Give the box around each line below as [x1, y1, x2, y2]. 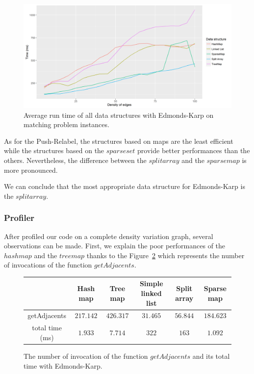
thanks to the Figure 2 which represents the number [86, 250, 245, 260]
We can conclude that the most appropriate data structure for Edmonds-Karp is [4, 181, 245, 191]
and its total [192, 351, 230, 361]
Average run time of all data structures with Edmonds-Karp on [24, 109, 214, 120]
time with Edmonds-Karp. [24, 360, 102, 371]
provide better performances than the [137, 145, 250, 156]
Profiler [4, 212, 35, 224]
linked [141, 288, 162, 298]
